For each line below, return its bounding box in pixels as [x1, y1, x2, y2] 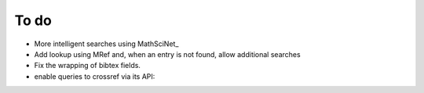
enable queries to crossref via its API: [34, 71, 155, 81]
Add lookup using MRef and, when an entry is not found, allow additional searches [34, 49, 302, 59]
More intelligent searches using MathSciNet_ [34, 39, 179, 48]
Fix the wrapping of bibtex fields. [34, 61, 141, 70]
